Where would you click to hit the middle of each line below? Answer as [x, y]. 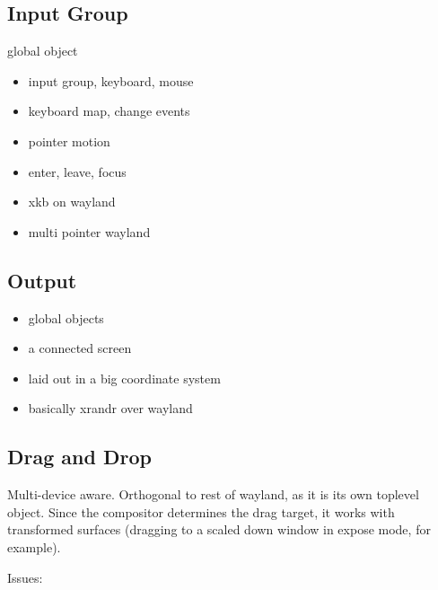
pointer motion [69, 141]
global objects [66, 317]
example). [34, 546]
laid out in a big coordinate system [124, 378]
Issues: [25, 577]
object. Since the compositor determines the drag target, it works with [201, 511]
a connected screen [80, 348]
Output [42, 280]
